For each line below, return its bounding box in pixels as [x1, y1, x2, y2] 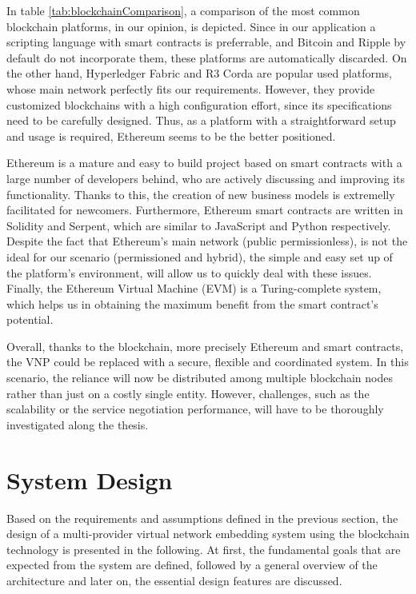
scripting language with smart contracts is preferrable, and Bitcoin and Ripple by [6, 34, 406, 50]
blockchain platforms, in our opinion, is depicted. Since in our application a [6, 18, 376, 34]
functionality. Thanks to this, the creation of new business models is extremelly [6, 185, 395, 202]
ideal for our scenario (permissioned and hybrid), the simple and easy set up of [6, 248, 393, 265]
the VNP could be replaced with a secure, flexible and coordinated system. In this [6, 353, 409, 370]
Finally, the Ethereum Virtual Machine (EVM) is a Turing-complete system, [6, 280, 382, 297]
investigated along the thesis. [6, 416, 149, 433]
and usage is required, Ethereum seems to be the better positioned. [6, 127, 336, 144]
